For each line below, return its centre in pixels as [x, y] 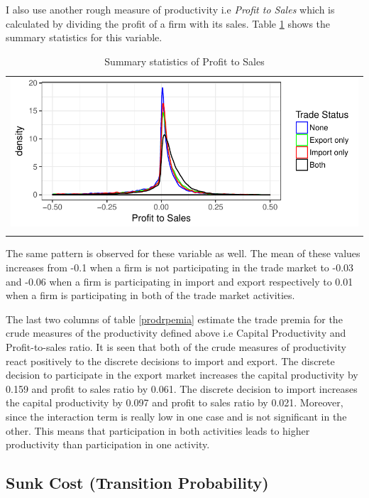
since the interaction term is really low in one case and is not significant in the [176, 416]
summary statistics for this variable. [84, 37]
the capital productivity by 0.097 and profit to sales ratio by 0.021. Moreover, [175, 402]
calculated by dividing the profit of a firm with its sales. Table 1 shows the [168, 23]
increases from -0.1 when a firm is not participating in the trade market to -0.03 [180, 267]
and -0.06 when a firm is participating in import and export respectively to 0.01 [180, 281]
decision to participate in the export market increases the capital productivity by [182, 375]
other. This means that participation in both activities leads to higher [158, 430]
